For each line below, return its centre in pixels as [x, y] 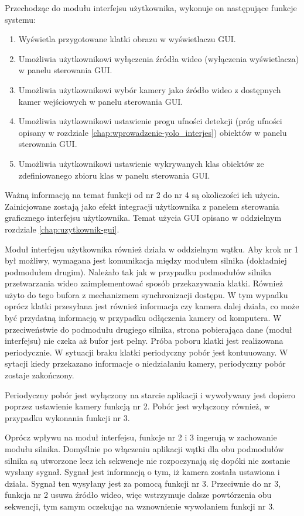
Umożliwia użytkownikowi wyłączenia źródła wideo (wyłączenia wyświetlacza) [159, 58]
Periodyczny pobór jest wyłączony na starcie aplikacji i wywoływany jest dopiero [150, 394]
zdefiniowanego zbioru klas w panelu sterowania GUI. [114, 175]
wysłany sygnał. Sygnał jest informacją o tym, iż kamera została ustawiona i [142, 472]
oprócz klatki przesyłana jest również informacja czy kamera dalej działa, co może [152, 306]
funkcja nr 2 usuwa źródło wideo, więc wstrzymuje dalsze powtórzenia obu [138, 495]
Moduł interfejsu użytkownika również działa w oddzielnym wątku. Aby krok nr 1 [152, 249]
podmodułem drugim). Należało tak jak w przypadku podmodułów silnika [138, 271]
